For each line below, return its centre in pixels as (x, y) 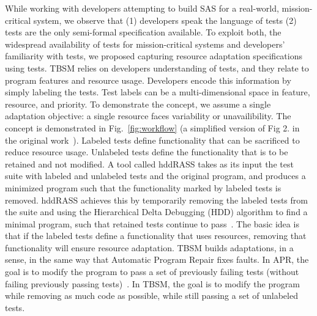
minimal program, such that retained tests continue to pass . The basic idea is (152, 223)
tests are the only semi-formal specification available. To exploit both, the (143, 32)
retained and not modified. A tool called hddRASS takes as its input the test (149, 164)
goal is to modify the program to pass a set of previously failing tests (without (152, 272)
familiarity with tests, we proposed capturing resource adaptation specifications (154, 56)
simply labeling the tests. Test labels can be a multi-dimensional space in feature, (158, 92)
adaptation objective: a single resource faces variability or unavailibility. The (148, 116)
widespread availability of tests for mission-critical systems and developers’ (145, 44)
